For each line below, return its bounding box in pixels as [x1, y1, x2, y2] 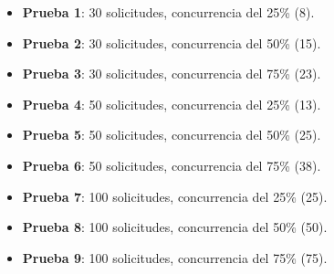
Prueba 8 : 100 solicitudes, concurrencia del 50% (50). [22, 217, 328, 237]
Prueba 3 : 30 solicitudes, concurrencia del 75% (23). [22, 64, 321, 83]
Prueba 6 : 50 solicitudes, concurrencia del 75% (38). [22, 155, 321, 174]
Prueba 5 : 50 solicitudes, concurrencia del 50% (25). [22, 125, 321, 144]
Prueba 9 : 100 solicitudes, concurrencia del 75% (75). [22, 248, 328, 267]
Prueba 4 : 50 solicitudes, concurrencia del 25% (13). [22, 94, 321, 113]
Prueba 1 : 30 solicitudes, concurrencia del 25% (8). [22, 3, 315, 21]
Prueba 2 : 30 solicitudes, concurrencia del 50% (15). [22, 33, 321, 52]
